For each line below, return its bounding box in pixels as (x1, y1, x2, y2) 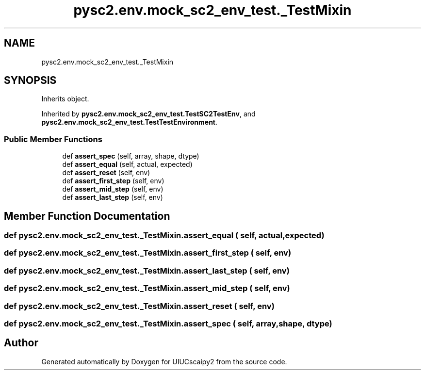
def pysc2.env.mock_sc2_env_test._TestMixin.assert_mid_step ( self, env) (4, 283, 290, 293)
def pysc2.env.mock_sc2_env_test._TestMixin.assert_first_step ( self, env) (4, 248, 292, 258)
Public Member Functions (4, 134, 102, 144)
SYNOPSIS (4, 74, 57, 87)
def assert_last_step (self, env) (62, 193, 163, 202)
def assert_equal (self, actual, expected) (62, 160, 193, 169)
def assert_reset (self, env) (62, 168, 150, 177)
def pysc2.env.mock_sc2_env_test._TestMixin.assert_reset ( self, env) (4, 301, 275, 311)
